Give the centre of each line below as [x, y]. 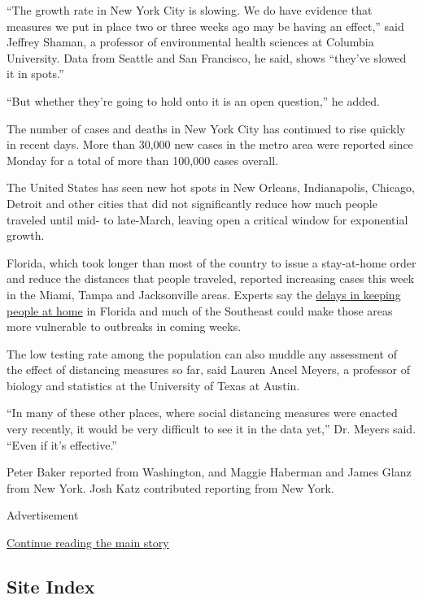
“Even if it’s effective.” [62, 444]
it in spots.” [35, 74]
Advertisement [43, 515]
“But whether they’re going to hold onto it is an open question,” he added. [193, 100]
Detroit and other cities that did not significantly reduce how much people [192, 203]
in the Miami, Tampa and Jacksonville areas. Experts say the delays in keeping [204, 294]
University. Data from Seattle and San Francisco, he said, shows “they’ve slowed [207, 57]
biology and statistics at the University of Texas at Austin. [153, 385]
